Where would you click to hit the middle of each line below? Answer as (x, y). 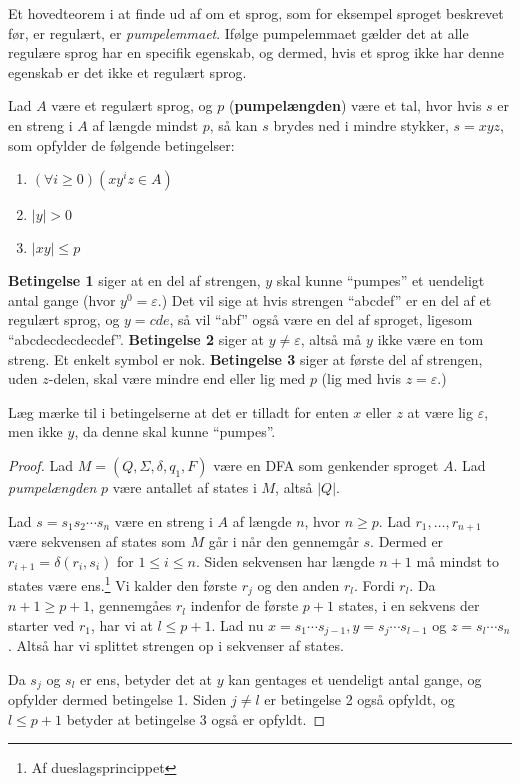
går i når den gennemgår (283, 540)
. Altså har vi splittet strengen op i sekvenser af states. (176, 645)
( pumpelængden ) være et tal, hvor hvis (355, 105)
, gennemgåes (131, 605)
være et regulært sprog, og (132, 105)
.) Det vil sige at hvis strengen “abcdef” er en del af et (324, 299)
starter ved (41, 624)
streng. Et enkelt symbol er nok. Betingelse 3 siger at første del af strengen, (245, 358)
